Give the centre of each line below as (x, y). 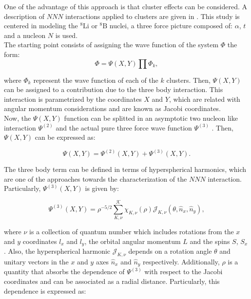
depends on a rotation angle (170, 251)
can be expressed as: (65, 137)
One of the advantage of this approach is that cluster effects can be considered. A (126, 6)
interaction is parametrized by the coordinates (73, 99)
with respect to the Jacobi (183, 271)
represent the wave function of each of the (96, 80)
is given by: (102, 188)
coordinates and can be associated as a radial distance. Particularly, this (112, 281)
